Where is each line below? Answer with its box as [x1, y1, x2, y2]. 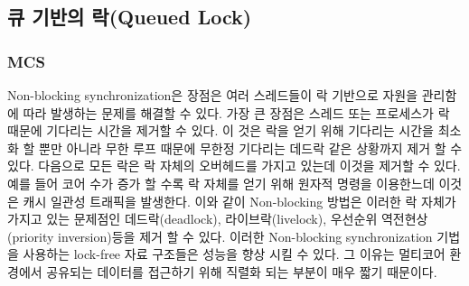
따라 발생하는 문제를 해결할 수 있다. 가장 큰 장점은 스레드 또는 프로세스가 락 [23, 103, 450, 122]
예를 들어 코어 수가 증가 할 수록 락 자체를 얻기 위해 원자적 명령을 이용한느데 [7, 173, 435, 192]
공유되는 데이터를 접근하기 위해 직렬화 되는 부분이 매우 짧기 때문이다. [46, 262, 437, 281]
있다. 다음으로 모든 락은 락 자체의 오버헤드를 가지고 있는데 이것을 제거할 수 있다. [7, 156, 461, 175]
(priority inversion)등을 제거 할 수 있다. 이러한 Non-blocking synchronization [7, 226, 433, 245]
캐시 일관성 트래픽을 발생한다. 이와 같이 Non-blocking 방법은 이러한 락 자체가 [23, 191, 456, 210]
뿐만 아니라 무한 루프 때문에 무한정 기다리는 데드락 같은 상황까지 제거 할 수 [39, 138, 463, 157]
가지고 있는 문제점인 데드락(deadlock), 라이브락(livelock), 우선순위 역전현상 [7, 209, 428, 228]
